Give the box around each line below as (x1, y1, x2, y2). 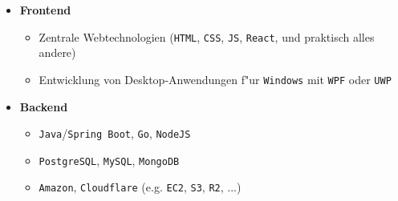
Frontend (19, 2, 71, 18)
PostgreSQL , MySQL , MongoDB (39, 151, 180, 168)
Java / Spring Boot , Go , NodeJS (39, 125, 191, 142)
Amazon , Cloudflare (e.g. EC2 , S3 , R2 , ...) (39, 179, 242, 195)
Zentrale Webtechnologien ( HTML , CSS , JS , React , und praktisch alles (39, 28, 375, 45)
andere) (39, 44, 76, 61)
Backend (19, 98, 68, 115)
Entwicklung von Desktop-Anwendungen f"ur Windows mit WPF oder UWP (39, 70, 392, 87)
